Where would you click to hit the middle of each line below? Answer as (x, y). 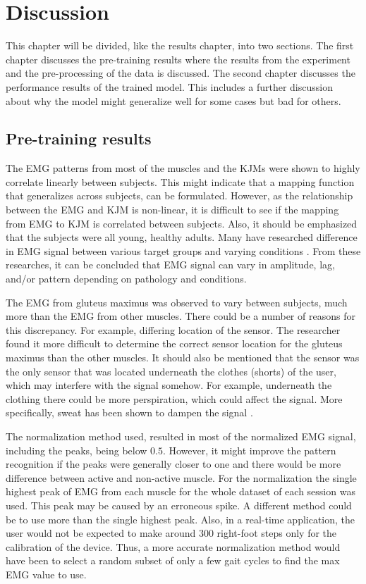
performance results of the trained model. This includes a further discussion (169, 86)
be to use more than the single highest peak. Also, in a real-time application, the (181, 519)
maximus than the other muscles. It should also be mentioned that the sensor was (183, 358)
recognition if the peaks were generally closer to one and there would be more (173, 464)
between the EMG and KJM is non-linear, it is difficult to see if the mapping (172, 210)
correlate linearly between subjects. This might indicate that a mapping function (180, 181)
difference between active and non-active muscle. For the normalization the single (181, 477)
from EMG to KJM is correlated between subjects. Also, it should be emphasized (182, 223)
